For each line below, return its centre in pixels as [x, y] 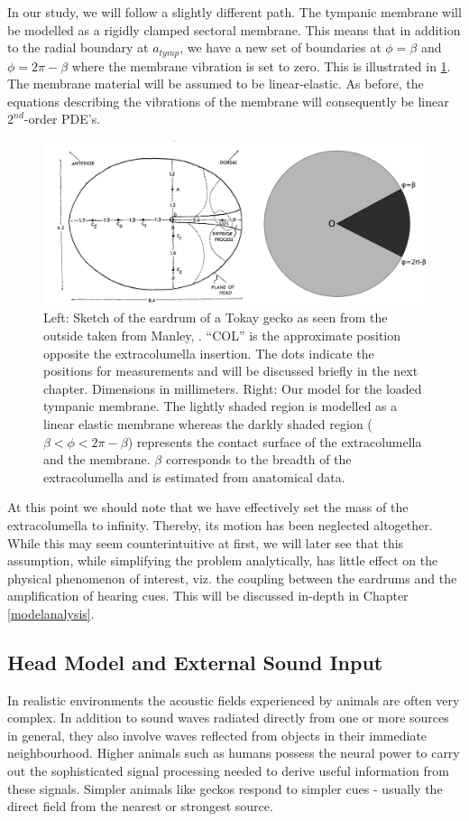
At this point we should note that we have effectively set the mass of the [208, 507]
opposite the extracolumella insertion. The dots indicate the [209, 353]
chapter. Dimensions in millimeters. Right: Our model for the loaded [233, 388]
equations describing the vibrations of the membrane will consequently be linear [228, 101]
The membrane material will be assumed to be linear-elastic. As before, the [216, 84]
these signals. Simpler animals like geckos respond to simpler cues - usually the [225, 788]
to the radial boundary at [78, 47]
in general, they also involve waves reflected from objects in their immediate [217, 735]
